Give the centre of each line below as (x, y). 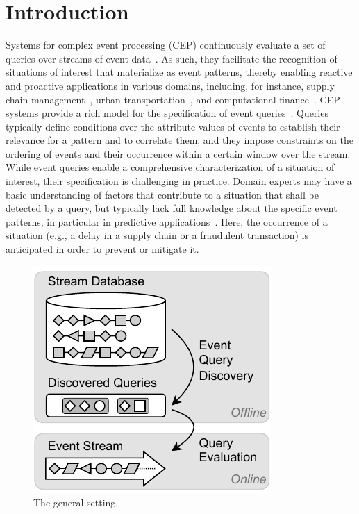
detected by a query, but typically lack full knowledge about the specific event (172, 208)
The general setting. (76, 503)
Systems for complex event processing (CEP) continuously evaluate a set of (166, 45)
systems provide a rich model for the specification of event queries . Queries (167, 113)
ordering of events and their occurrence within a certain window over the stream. (178, 153)
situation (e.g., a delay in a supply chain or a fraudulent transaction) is (157, 235)
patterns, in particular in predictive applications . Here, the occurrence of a (167, 221)
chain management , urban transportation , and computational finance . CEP (173, 99)
